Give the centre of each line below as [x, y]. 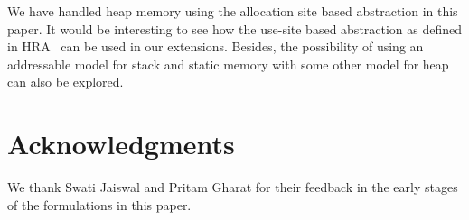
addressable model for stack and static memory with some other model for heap [228, 64]
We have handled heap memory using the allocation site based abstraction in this [233, 11]
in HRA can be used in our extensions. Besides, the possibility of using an [216, 46]
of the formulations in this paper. [99, 204]
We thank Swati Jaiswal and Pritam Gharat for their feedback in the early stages [233, 187]
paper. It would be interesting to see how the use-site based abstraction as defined [235, 28]
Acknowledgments [121, 144]
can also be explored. [66, 82]
